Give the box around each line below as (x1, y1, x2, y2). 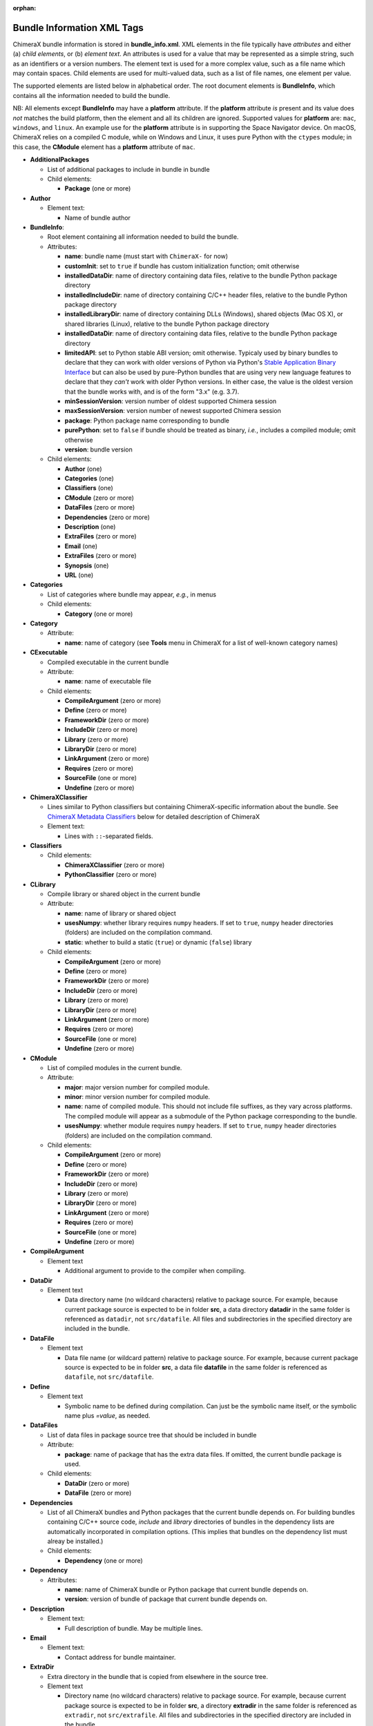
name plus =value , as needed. (64, 1411, 151, 1419)
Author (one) (64, 465, 103, 473)
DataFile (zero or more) (64, 1489, 132, 1497)
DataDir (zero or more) (64, 1479, 130, 1487)
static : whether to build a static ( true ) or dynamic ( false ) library (64, 938, 252, 946)
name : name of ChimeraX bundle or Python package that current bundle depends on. (64, 1585, 309, 1594)
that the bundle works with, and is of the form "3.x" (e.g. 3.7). (64, 387, 240, 396)
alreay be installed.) (47, 1537, 104, 1546)
